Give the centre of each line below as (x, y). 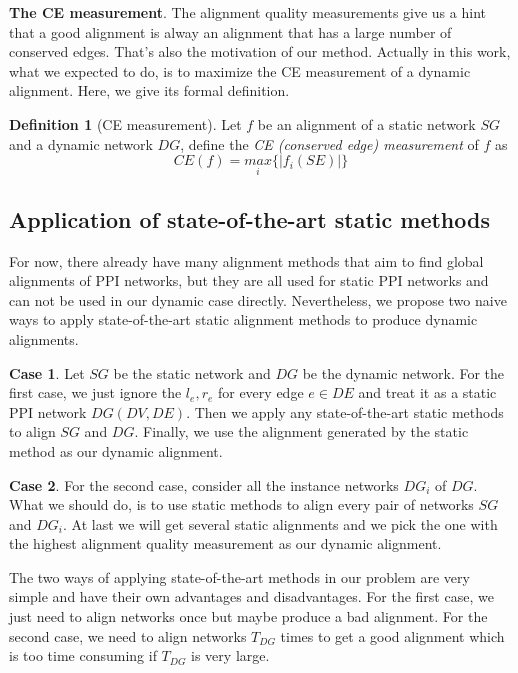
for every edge (260, 392)
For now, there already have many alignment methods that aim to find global (246, 260)
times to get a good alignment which (392, 635)
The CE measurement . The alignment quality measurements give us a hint (247, 12)
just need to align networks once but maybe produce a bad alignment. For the (248, 616)
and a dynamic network (81, 143)
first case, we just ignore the (95, 392)
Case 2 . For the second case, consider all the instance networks (204, 484)
